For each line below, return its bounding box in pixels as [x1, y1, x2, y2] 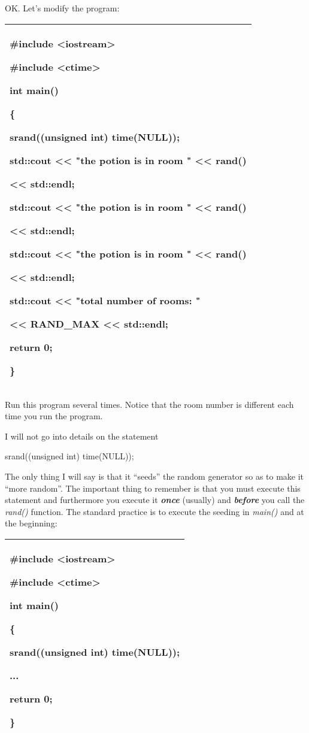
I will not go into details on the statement [5, 429, 159, 442]
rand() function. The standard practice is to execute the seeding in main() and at [5, 505, 304, 517]
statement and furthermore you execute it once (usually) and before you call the [5, 493, 305, 506]
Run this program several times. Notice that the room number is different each [5, 398, 294, 410]
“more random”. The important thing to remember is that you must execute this [5, 481, 301, 494]
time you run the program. [5, 410, 103, 422]
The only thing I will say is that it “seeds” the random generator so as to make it [5, 470, 304, 482]
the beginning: [5, 517, 57, 529]
